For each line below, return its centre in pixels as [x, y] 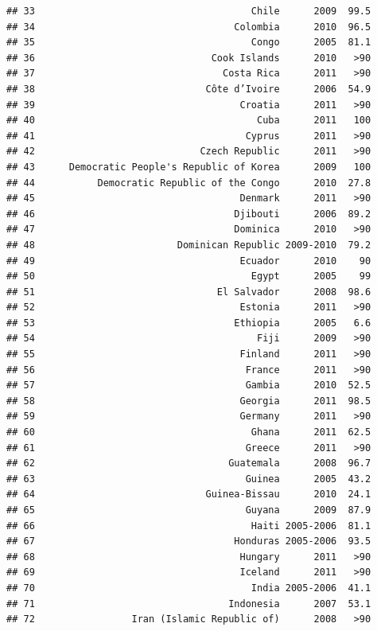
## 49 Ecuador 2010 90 [189, 261]
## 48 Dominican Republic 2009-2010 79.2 [189, 245]
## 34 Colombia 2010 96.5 [189, 27]
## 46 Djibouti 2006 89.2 [189, 214]
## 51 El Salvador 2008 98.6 [189, 292]
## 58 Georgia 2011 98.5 [189, 401]
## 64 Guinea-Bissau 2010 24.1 [189, 495]
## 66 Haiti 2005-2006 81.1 [189, 526]
